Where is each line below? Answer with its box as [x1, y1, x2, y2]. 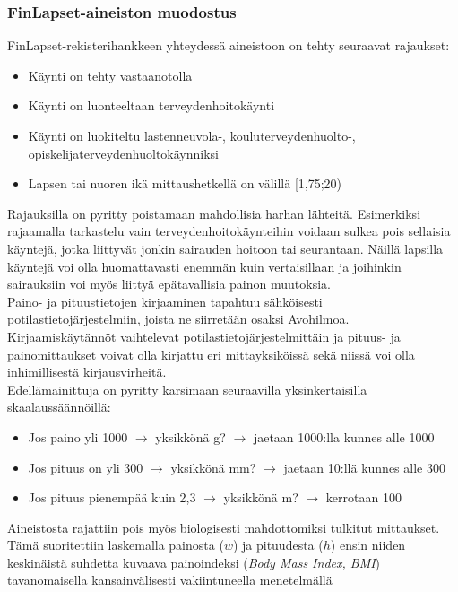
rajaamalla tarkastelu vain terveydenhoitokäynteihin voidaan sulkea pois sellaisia [7, 222, 451, 240]
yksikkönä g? [155, 427, 226, 446]
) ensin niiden [330, 535, 406, 554]
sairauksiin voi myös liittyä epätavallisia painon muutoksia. [7, 274, 331, 293]
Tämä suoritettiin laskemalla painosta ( [7, 535, 224, 554]
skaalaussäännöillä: [7, 397, 111, 416]
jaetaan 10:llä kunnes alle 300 [283, 457, 445, 476]
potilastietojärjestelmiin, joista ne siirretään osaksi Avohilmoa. [7, 309, 350, 328]
